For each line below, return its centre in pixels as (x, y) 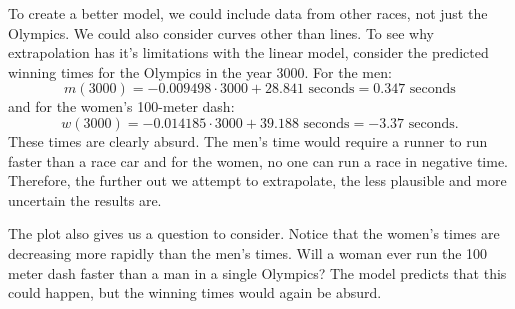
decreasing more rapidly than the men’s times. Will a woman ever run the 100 (248, 252)
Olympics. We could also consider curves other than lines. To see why (221, 32)
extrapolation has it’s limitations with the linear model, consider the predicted (248, 52)
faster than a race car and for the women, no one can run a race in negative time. (258, 160)
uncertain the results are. (85, 199)
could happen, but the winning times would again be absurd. (195, 292)
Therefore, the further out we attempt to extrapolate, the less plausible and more (257, 180)
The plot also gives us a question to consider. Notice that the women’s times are (254, 233)
